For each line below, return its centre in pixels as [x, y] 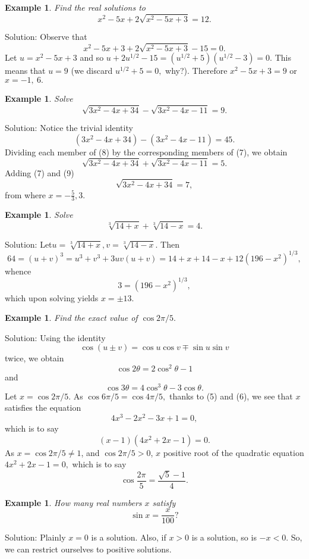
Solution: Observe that [46, 37]
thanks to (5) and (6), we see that [231, 396]
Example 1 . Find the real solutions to [75, 7]
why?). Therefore [196, 71]
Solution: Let [29, 244]
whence [18, 271]
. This [280, 57]
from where [25, 194]
